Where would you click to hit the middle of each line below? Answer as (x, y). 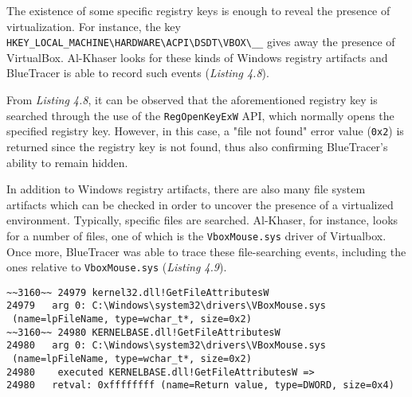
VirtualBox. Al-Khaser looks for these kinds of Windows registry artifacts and (197, 57)
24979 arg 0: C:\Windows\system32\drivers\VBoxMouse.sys (166, 306)
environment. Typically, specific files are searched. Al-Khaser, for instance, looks (202, 220)
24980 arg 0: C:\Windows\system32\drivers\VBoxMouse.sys (166, 346)
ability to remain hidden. (67, 162)
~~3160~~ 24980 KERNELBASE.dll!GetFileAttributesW (143, 332)
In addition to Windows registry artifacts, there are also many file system (186, 189)
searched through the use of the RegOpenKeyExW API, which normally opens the (200, 115)
